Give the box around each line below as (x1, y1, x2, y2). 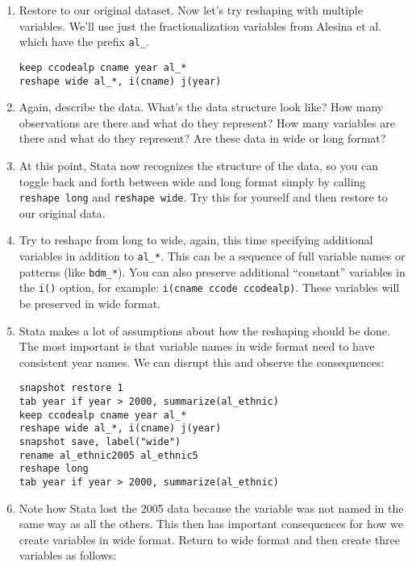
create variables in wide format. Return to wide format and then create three (19, 531, 401, 547)
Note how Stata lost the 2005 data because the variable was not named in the (19, 499, 404, 516)
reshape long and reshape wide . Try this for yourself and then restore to (19, 189, 388, 206)
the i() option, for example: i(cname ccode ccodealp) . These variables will (19, 279, 400, 296)
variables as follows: (19, 547, 117, 564)
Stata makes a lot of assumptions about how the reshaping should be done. (19, 322, 390, 339)
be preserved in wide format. (19, 294, 160, 311)
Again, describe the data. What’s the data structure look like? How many (19, 98, 384, 115)
